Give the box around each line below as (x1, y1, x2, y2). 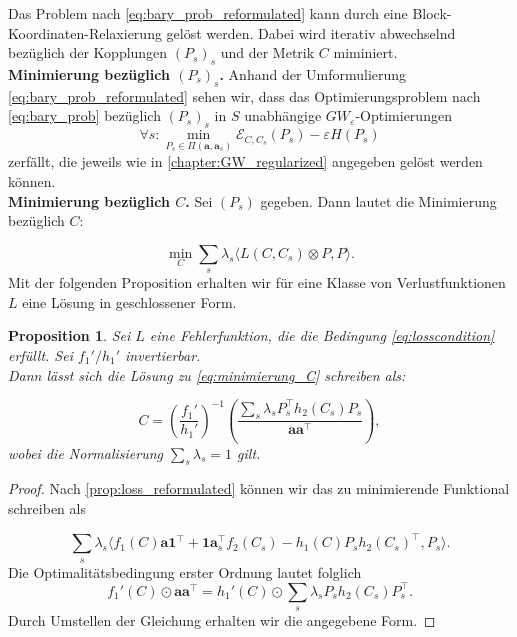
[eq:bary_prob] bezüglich (8, 105, 161, 126)
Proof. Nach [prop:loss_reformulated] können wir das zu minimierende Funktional (8, 478, 510, 499)
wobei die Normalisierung (8, 442, 163, 463)
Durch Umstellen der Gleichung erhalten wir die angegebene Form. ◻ (8, 610, 436, 631)
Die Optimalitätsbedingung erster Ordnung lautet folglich (8, 561, 362, 582)
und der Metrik (220, 42, 315, 63)
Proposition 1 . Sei (8, 325, 131, 346)
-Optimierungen (355, 105, 452, 126)
